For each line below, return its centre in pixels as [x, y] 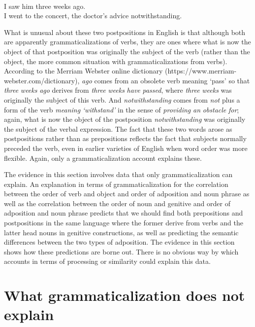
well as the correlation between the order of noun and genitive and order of [117, 203]
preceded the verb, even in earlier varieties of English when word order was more [126, 148]
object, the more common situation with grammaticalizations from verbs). [116, 61]
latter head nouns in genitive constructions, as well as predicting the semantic [121, 232]
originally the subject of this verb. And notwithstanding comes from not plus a [122, 99]
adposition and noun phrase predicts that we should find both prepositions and [124, 213]
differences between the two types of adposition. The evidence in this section [119, 242]
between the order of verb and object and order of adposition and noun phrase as [127, 194]
